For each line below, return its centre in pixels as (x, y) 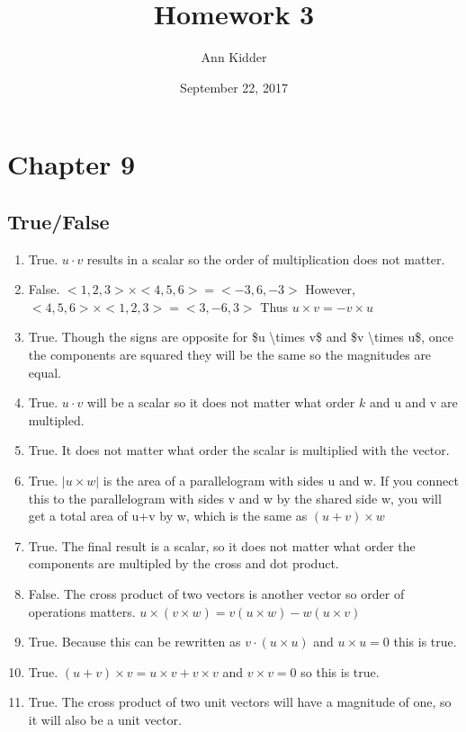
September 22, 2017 (234, 87)
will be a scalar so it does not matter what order (221, 402)
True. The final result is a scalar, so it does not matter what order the (222, 545)
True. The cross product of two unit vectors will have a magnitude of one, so (240, 702)
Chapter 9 (72, 164)
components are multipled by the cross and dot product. (184, 563)
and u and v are (413, 402)
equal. (45, 372)
